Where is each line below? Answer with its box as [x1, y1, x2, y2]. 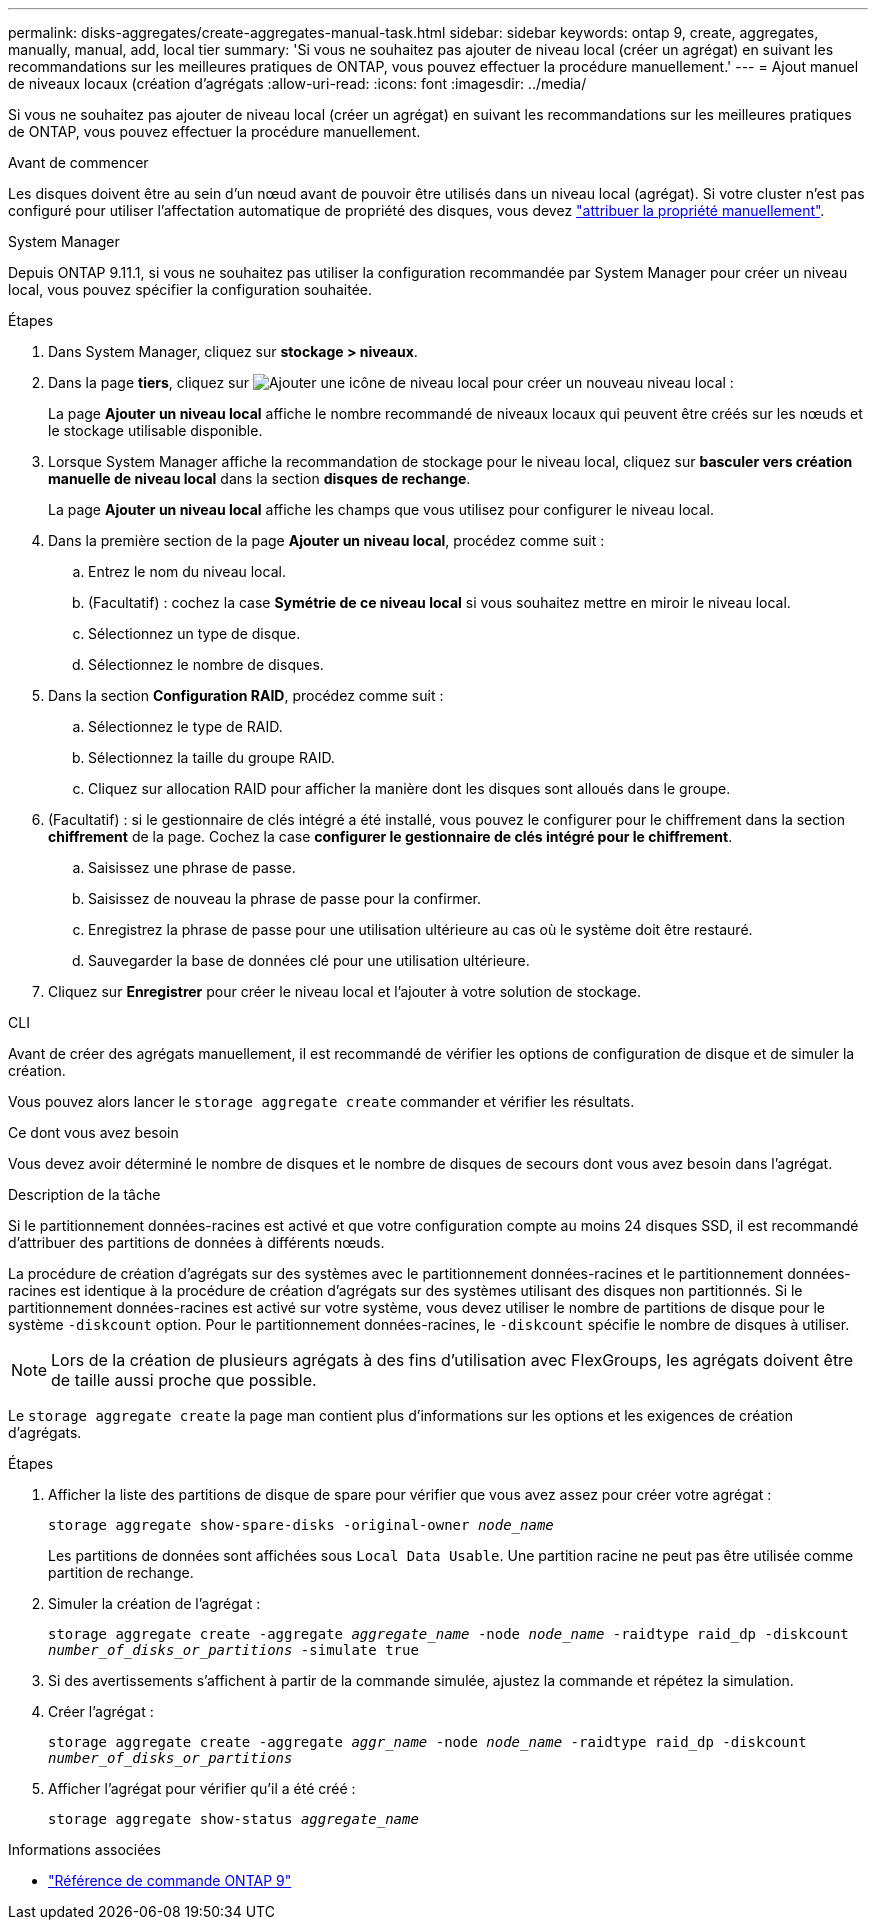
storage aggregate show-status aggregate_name [48, 1811, 419, 1827]
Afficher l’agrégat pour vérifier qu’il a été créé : [48, 1780, 356, 1797]
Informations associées [8, 1841, 161, 1858]
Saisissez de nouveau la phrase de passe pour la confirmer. [88, 890, 482, 907]
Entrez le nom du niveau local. [88, 563, 286, 580]
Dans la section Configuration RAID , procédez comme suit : [48, 687, 444, 704]
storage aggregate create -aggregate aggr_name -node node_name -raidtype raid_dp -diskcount [48, 1734, 807, 1750]
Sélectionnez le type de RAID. [88, 718, 283, 735]
